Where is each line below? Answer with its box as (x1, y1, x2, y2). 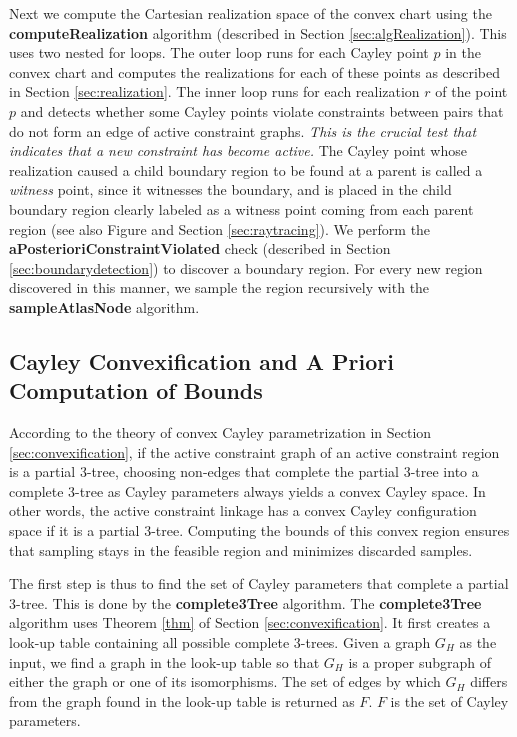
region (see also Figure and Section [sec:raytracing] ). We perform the (9, 218, 431, 239)
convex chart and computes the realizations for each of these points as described (9, 61, 500, 82)
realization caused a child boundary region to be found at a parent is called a (9, 159, 483, 180)
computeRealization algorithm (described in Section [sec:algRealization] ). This (9, 22, 507, 43)
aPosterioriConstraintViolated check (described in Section (9, 238, 391, 259)
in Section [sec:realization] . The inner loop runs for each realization (9, 81, 420, 102)
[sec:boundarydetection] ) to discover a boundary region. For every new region (9, 257, 483, 278)
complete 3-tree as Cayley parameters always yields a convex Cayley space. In (9, 480, 486, 501)
